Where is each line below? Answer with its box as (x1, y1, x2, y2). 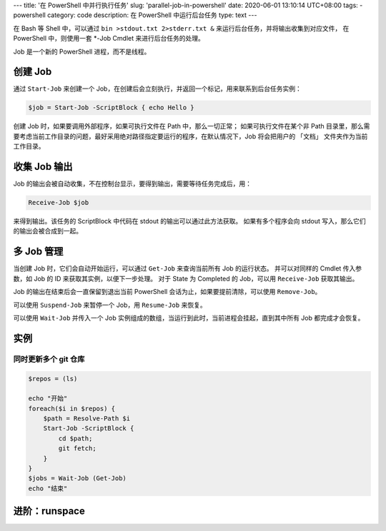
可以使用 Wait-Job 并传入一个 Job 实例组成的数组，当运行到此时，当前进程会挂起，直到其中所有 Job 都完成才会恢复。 (13, 313, 365, 322)
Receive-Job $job (28, 198, 89, 207)
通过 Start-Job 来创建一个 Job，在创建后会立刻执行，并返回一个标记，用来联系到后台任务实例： (13, 84, 302, 93)
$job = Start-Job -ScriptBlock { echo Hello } (28, 103, 194, 112)
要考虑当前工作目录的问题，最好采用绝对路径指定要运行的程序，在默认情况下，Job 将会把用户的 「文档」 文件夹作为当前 (13, 132, 368, 141)
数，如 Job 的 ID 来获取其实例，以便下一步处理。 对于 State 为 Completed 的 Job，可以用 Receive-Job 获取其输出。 (13, 274, 359, 283)
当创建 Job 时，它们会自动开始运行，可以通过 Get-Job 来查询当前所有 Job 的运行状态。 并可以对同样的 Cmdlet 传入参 (13, 264, 362, 273)
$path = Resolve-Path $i (43, 415, 131, 423)
